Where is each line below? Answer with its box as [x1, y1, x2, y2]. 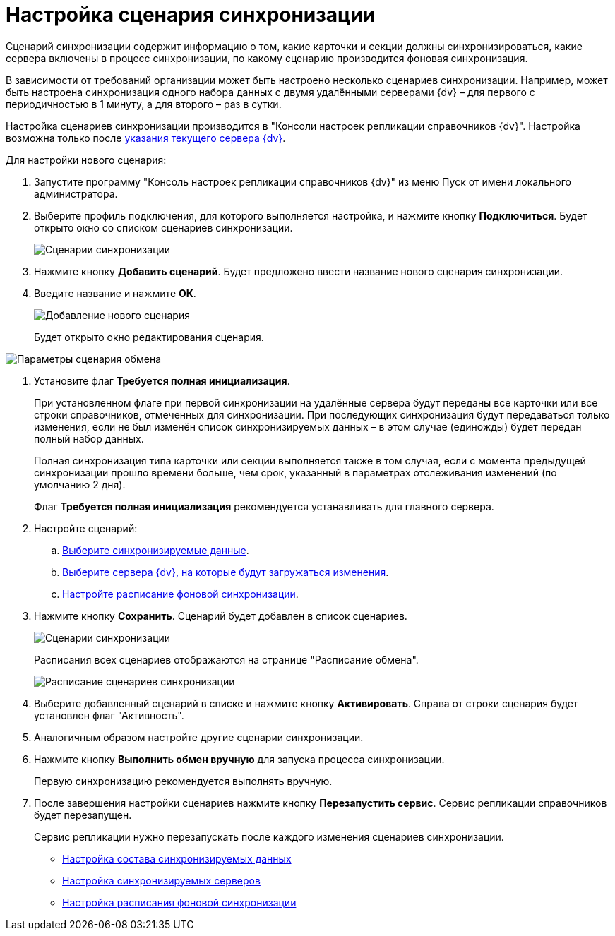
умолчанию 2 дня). [34, 478, 126, 491]
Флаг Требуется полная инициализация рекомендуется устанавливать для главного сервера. [34, 500, 494, 512]
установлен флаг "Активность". [34, 709, 184, 721]
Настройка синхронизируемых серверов [62, 874, 261, 887]
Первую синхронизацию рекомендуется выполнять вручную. [34, 774, 333, 787]
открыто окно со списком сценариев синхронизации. [34, 221, 293, 234]
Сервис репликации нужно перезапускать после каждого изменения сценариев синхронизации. [34, 830, 504, 843]
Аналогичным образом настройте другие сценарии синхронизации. [34, 731, 364, 743]
